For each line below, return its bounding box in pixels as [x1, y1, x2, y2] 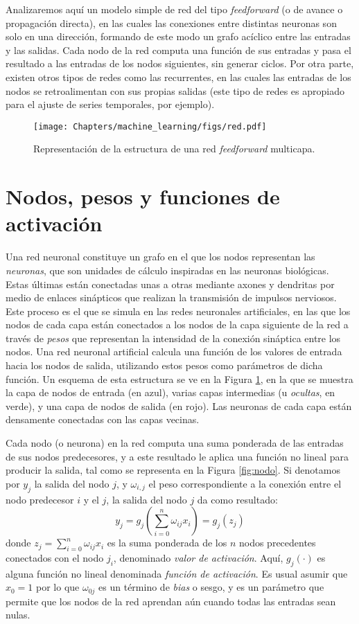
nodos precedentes [238, 535, 316, 550]
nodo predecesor [6, 492, 74, 506]
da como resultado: [197, 492, 278, 506]
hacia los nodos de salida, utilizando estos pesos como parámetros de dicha [6, 358, 323, 373]
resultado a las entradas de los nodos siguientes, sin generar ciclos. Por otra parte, [6, 56, 354, 71]
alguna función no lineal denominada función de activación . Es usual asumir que [6, 566, 348, 580]
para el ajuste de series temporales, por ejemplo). [6, 97, 215, 112]
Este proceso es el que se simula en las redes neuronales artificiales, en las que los [6, 303, 351, 318]
